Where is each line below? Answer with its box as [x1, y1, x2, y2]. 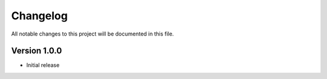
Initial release [26, 62, 60, 69]
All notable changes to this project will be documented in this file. [11, 30, 174, 37]
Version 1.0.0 [11, 46, 62, 56]
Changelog [11, 9, 68, 22]
